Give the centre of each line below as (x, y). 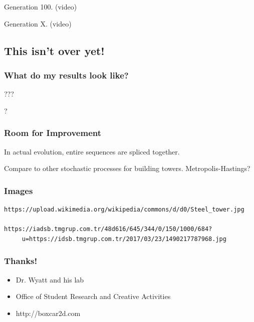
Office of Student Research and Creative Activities (93, 296)
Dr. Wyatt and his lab (50, 279)
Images (19, 190)
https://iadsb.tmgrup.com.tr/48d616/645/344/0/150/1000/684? (108, 229)
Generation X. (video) (38, 23)
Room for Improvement (53, 133)
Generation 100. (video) (41, 6)
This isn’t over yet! (54, 50)
